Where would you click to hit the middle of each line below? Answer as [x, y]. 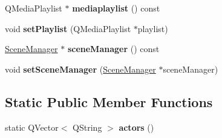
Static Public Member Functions [109, 101]
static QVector [32, 127]
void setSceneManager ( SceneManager [80, 69]
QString [87, 127]
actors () [136, 127]
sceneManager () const [113, 49]
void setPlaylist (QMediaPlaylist [68, 28]
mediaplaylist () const [116, 8]
